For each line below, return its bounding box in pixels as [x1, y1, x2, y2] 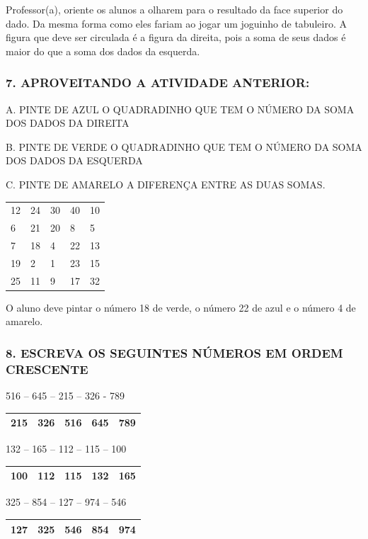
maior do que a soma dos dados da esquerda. [6, 43, 200, 58]
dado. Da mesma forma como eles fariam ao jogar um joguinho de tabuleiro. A [6, 16, 347, 30]
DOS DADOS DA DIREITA [6, 115, 130, 130]
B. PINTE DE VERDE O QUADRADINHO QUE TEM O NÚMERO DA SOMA [6, 139, 362, 154]
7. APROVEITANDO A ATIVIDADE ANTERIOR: [6, 74, 310, 91]
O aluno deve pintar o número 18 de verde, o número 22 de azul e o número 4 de [6, 300, 356, 314]
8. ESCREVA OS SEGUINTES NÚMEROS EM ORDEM [6, 344, 343, 361]
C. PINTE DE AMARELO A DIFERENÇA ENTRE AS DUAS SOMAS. [6, 176, 326, 191]
